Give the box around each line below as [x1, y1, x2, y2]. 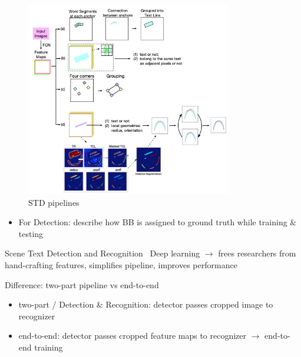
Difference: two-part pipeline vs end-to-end [5, 278, 159, 291]
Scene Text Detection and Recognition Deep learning [5, 247, 200, 259]
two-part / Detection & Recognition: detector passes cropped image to [18, 298, 273, 311]
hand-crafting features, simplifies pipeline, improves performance [5, 258, 237, 271]
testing [18, 227, 44, 239]
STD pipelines [28, 196, 80, 208]
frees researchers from [218, 247, 296, 259]
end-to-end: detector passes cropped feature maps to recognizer [18, 329, 247, 342]
